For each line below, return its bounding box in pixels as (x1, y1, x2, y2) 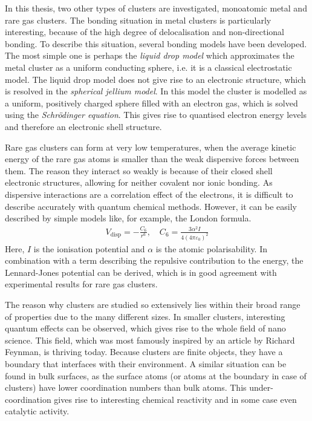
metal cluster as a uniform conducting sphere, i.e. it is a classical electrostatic (5, 60, 292, 73)
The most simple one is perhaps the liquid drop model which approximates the (5, 49, 294, 62)
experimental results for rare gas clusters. (5, 278, 158, 290)
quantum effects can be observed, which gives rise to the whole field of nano (5, 322, 286, 335)
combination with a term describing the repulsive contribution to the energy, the (5, 254, 304, 267)
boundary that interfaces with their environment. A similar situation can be (5, 357, 287, 370)
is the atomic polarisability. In (155, 242, 268, 255)
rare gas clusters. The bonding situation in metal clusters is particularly (5, 13, 271, 26)
